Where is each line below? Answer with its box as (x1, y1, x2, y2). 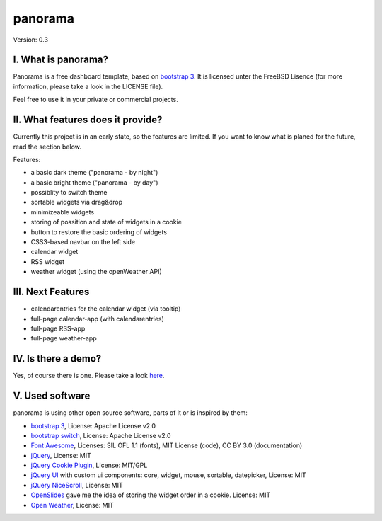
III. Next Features (13, 286, 90, 298)
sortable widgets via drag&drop (30, 198, 123, 207)
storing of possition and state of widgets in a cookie (30, 218, 183, 227)
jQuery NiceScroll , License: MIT (30, 481, 123, 489)
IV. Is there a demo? (13, 353, 102, 365)
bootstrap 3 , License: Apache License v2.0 (30, 421, 156, 430)
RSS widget (30, 257, 65, 265)
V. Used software (13, 390, 91, 402)
